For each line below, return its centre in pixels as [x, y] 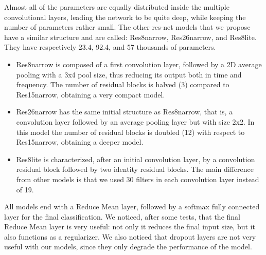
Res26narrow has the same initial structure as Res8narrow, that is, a [125, 112]
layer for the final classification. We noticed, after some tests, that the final [122, 216]
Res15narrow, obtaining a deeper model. [80, 142]
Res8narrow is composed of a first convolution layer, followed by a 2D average [139, 64]
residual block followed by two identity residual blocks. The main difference [135, 169]
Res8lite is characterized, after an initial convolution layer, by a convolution [136, 159]
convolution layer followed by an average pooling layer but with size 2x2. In [135, 121]
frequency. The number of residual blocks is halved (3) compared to [123, 84]
